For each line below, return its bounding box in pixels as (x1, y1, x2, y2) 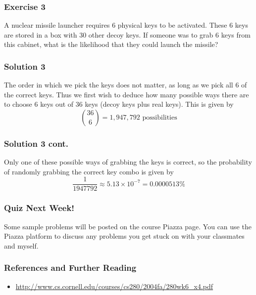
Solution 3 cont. (4, 137, 69, 149)
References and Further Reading (4, 261, 137, 274)
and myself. (4, 240, 39, 251)
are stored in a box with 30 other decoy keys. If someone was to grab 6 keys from (4, 29, 251, 40)
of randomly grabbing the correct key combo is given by (4, 166, 174, 176)
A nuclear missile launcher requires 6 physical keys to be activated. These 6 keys (4, 20, 248, 30)
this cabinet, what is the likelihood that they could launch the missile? (4, 39, 218, 49)
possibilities (142, 114, 177, 121)
